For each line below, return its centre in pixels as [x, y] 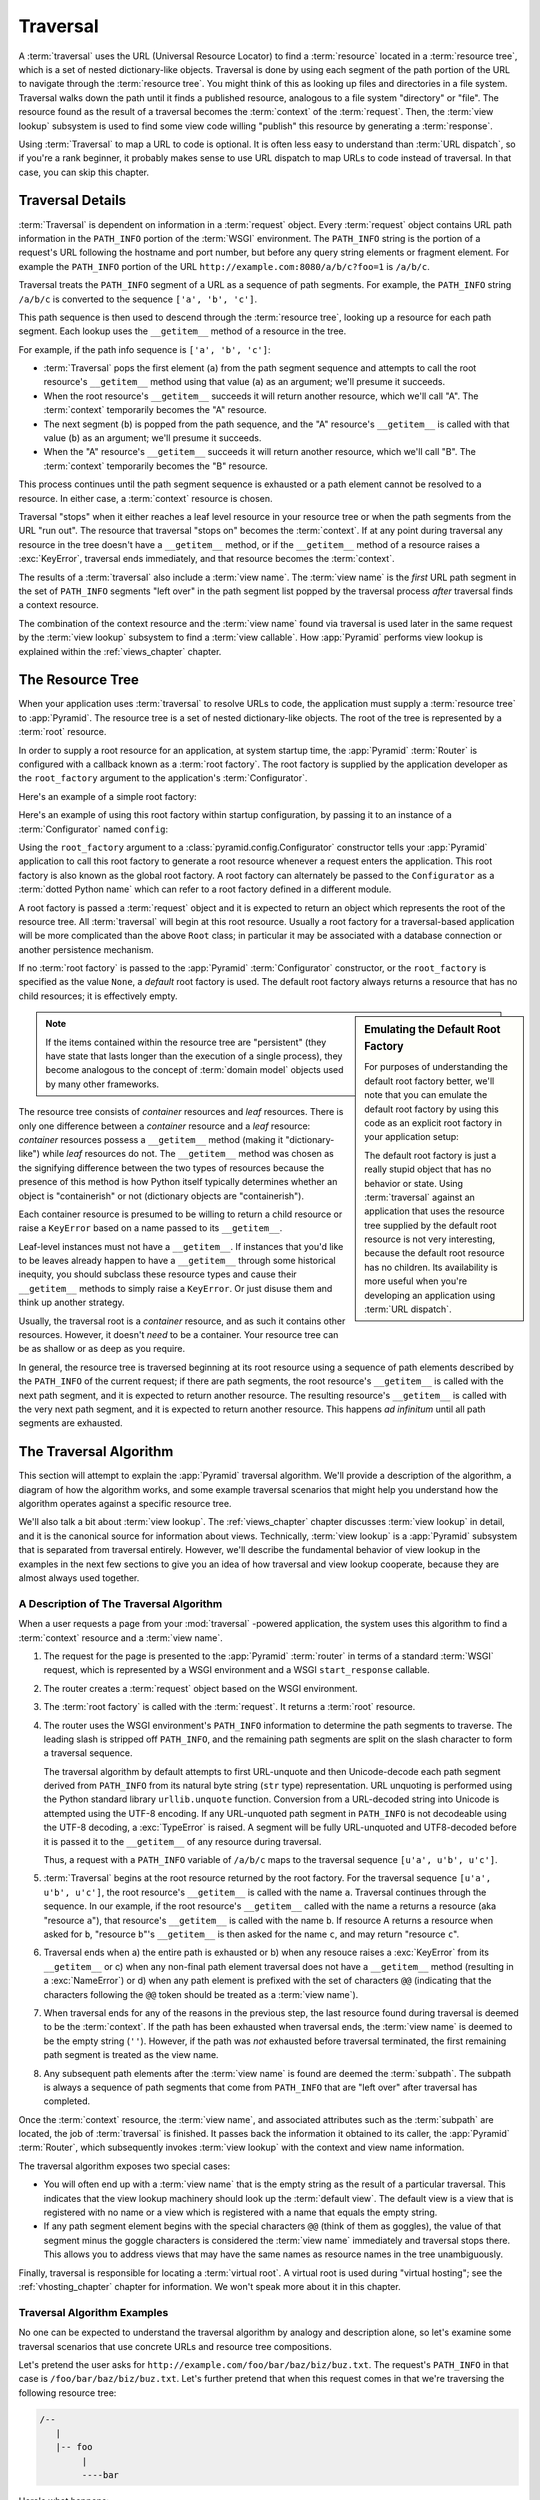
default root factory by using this [431, 1109]
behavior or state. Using [414, 1183]
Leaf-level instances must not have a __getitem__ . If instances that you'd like [181, 1246]
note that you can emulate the [426, 1095]
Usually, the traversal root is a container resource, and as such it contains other [182, 1321]
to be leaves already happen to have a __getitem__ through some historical [177, 1261]
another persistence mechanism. [86, 949]
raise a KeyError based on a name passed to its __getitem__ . [150, 1228]
